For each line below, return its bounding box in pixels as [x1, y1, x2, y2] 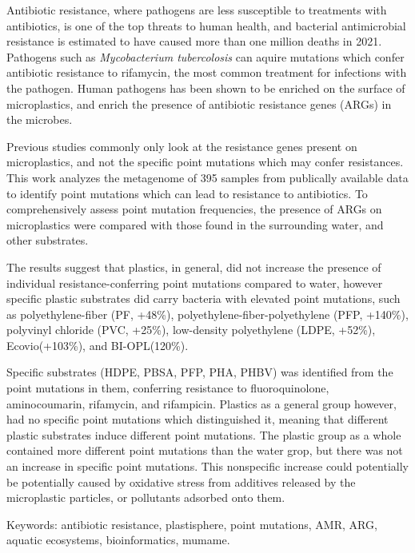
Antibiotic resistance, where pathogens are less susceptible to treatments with [6, 2, 387, 18]
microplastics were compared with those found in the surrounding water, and [6, 216, 384, 233]
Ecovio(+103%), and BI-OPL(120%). [6, 336, 189, 353]
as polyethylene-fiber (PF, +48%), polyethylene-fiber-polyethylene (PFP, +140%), [6, 305, 409, 322]
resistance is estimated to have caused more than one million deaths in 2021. [6, 33, 382, 50]
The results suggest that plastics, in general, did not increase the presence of [6, 258, 381, 275]
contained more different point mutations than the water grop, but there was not [6, 442, 403, 459]
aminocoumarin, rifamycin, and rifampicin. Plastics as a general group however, [6, 395, 397, 412]
